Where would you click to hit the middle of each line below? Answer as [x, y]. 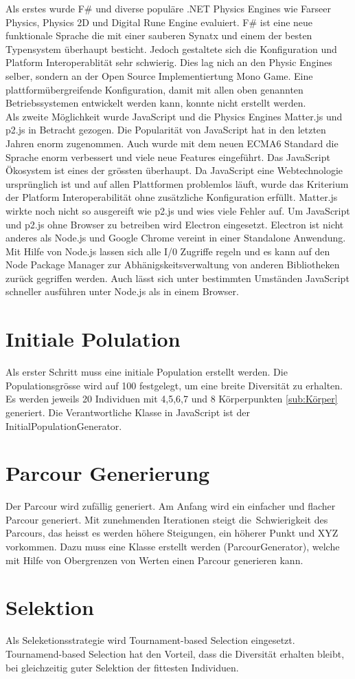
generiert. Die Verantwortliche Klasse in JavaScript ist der [128, 412]
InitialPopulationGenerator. [64, 425]
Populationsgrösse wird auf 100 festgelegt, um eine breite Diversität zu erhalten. [174, 385]
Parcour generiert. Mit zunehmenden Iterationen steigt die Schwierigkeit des [167, 519]
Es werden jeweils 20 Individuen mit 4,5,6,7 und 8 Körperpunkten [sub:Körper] [172, 399]
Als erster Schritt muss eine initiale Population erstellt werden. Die [147, 372]
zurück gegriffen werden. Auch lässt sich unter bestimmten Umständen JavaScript [177, 278]
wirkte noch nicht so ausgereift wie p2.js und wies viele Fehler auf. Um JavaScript [178, 210]
